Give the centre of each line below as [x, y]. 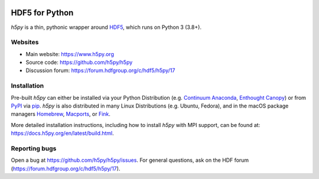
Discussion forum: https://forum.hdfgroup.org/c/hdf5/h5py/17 [100, 70]
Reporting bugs [34, 148]
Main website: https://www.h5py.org [70, 54]
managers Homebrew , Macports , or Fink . [61, 114]
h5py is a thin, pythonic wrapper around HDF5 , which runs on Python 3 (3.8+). [106, 27]
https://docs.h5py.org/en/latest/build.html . [63, 134]
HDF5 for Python [42, 13]
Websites [25, 43]
